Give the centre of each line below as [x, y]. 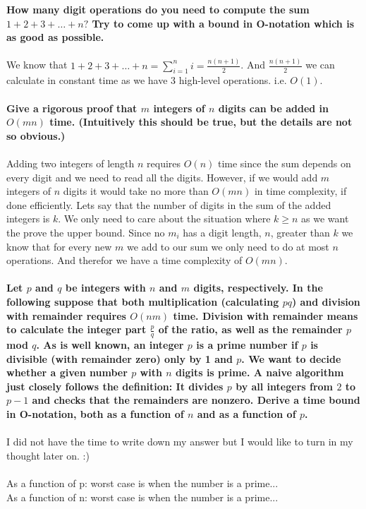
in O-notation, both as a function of [95, 413]
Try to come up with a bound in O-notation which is [223, 23]
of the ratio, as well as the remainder [250, 329]
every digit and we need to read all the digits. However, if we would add [162, 177]
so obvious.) [36, 135]
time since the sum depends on [284, 163]
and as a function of [246, 413]
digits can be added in [274, 108]
